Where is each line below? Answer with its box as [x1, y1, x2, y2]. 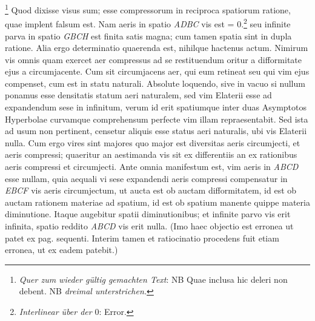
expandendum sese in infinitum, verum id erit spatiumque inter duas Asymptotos [5, 101, 307, 113]
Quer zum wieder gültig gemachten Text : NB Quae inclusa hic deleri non [19, 272, 288, 285]
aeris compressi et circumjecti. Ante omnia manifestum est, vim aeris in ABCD [5, 160, 299, 173]
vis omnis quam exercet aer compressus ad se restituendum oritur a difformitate [5, 53, 302, 66]
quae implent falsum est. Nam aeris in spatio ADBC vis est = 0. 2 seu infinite [5, 16, 291, 30]
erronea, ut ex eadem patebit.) [5, 243, 118, 256]
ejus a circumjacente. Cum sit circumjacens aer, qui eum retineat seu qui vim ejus [5, 65, 310, 78]
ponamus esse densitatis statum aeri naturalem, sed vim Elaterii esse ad [5, 89, 272, 101]
